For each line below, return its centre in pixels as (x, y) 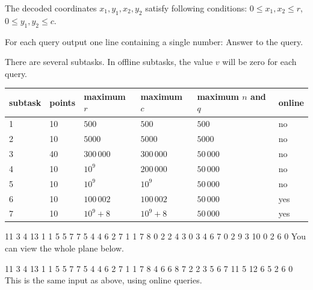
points (63, 102)
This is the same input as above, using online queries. (104, 280)
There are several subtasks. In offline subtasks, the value (109, 62)
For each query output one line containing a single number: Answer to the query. (154, 41)
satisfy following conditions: (196, 8)
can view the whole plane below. (64, 248)
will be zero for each (259, 62)
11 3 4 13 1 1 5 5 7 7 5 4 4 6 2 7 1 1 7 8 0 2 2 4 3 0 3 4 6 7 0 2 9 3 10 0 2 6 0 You (155, 236)
